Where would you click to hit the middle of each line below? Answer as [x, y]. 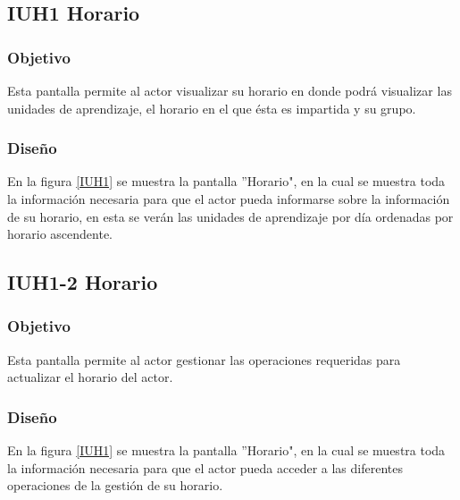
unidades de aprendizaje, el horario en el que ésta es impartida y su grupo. [212, 108]
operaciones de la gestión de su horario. [115, 485]
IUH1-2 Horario [83, 282]
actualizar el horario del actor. [90, 377]
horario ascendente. [60, 234]
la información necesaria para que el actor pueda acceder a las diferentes [205, 467]
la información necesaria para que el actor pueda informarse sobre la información [229, 199]
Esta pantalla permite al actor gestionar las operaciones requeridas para [204, 359]
